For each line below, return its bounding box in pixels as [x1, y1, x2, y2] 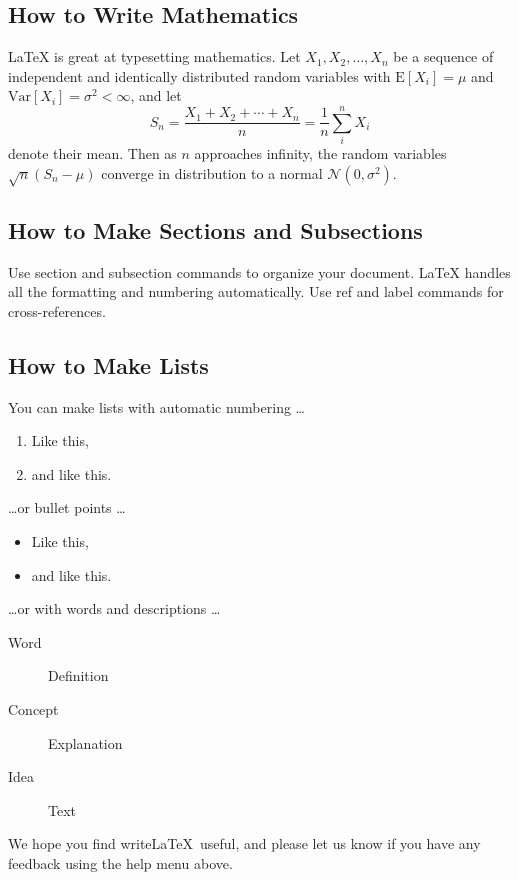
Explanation [48, 732, 123, 753]
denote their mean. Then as [8, 143, 177, 164]
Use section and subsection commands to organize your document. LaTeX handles [8, 261, 511, 282]
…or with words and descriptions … [8, 598, 221, 619]
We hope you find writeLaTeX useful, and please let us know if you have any [8, 833, 481, 854]
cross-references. [8, 300, 106, 321]
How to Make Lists [8, 349, 209, 380]
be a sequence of [393, 46, 494, 67]
